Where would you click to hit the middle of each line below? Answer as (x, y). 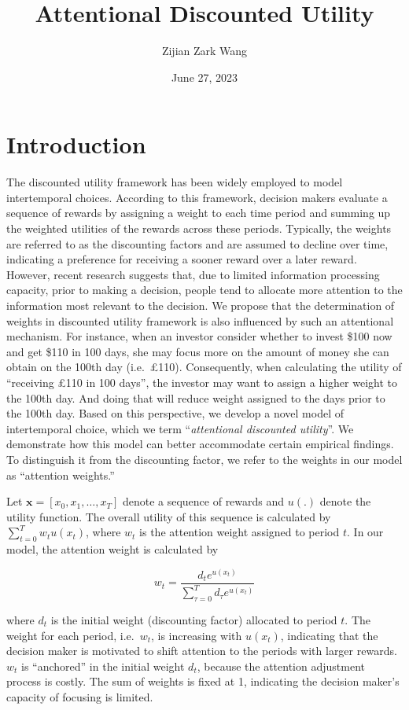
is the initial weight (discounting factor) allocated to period (194, 619)
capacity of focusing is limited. (80, 696)
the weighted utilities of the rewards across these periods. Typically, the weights (199, 228)
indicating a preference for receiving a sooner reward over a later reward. (182, 259)
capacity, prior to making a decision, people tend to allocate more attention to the (204, 290)
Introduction (76, 144)
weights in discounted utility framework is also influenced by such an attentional (200, 320)
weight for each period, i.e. (70, 635)
